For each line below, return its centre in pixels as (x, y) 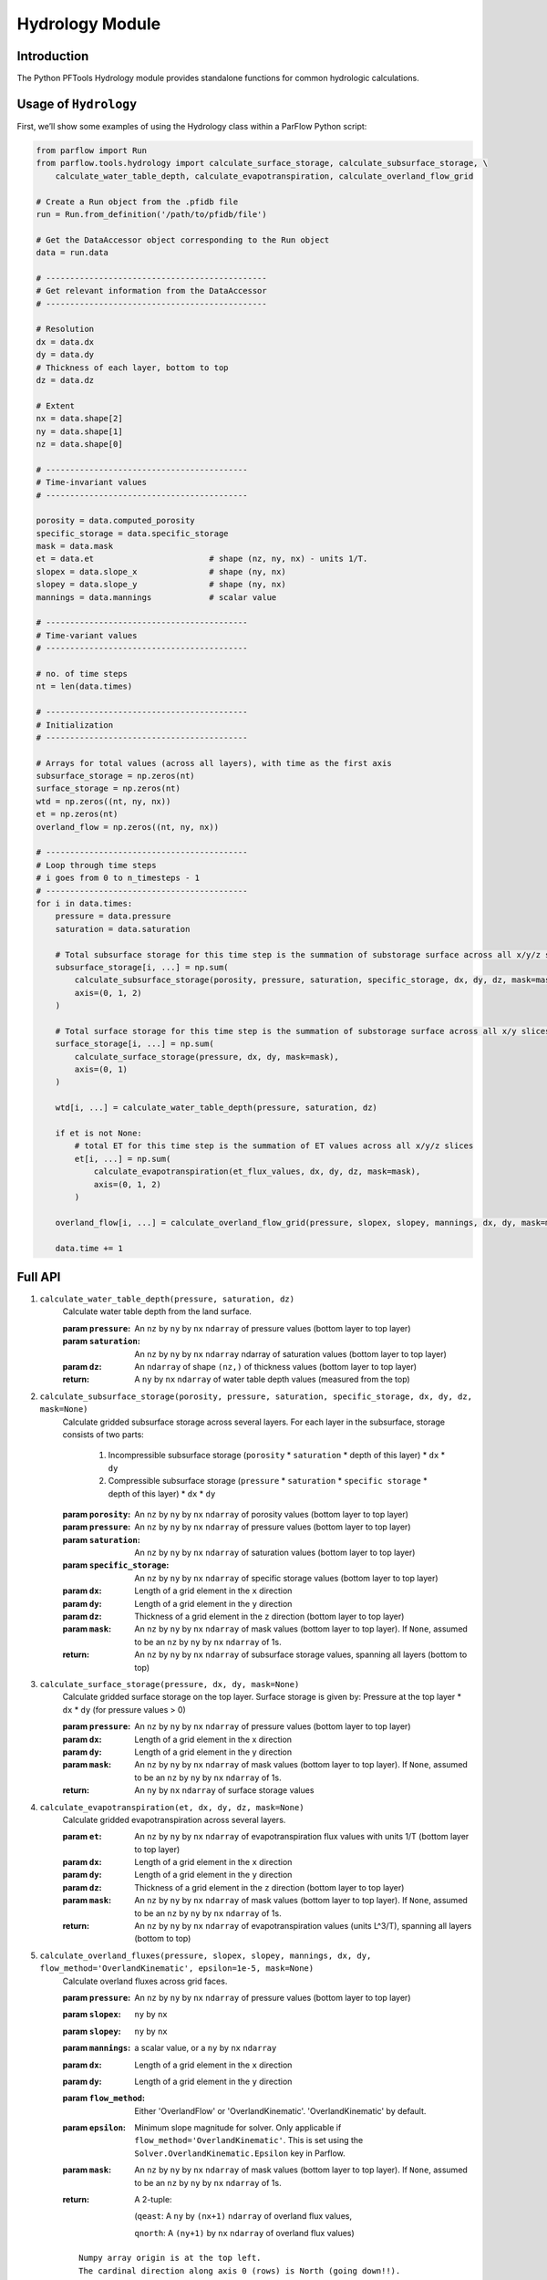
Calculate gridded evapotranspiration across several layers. (174, 1819)
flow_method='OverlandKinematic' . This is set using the (249, 2140)
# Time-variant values (87, 635)
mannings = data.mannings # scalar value (156, 597)
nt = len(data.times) (84, 687)
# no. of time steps (82, 674)
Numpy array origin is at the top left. (170, 2258)
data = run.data (72, 253)
